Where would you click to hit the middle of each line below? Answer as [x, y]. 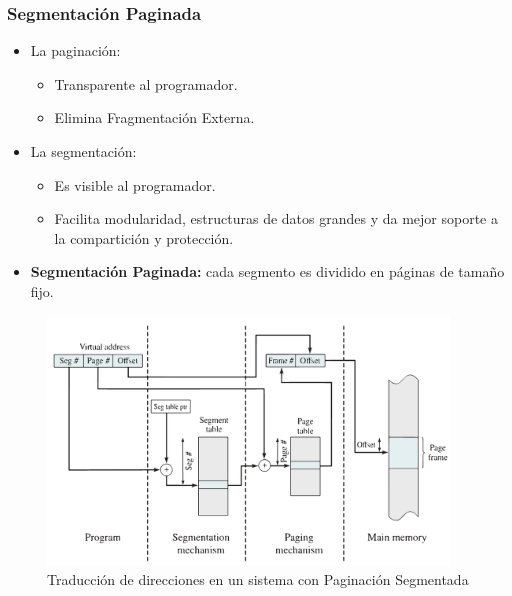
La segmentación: [83, 151]
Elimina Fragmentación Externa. [154, 117]
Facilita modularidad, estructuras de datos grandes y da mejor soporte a [276, 218]
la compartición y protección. [144, 237]
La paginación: [75, 50]
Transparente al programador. [146, 83]
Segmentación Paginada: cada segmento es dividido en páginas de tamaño [267, 271]
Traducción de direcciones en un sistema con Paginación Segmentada [258, 579]
